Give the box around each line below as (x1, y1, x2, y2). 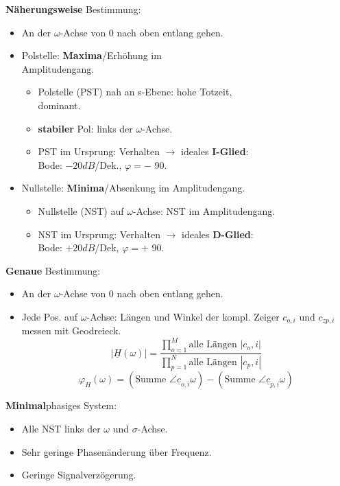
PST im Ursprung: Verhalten (38, 144, 160, 159)
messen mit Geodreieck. (21, 323, 121, 338)
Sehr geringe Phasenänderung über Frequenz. (21, 444, 212, 459)
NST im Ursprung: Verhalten (38, 227, 160, 241)
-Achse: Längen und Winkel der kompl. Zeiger (86, 309, 280, 323)
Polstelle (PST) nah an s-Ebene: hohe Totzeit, (38, 84, 232, 99)
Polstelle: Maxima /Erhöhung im (21, 48, 162, 62)
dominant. (38, 97, 81, 112)
